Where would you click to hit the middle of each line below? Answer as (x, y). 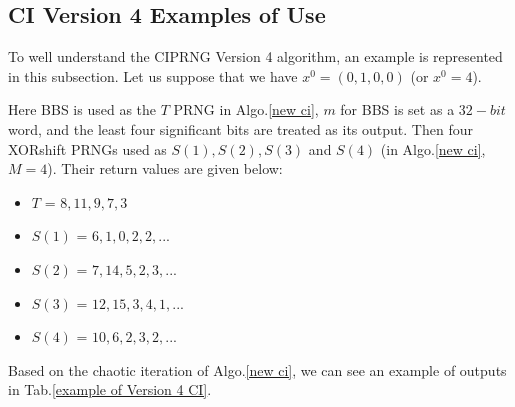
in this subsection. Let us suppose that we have (153, 75)
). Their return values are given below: (165, 168)
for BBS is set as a (397, 109)
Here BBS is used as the (82, 109)
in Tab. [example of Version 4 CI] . (110, 389)
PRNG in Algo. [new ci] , (246, 109)
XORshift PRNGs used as (87, 148)
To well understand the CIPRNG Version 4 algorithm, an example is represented (255, 56)
